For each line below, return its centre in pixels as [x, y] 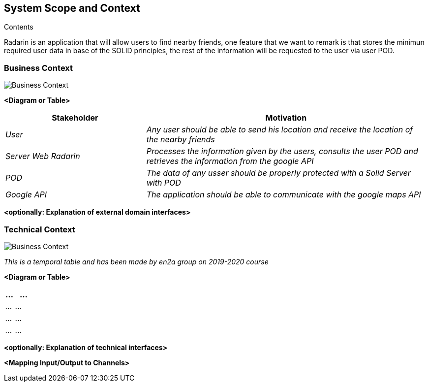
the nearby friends [181, 140]
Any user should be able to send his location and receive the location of [280, 130]
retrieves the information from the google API [230, 161]
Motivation [286, 118]
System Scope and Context [72, 8]
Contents [19, 27]
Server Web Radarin [43, 156]
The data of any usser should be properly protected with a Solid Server [278, 173]
